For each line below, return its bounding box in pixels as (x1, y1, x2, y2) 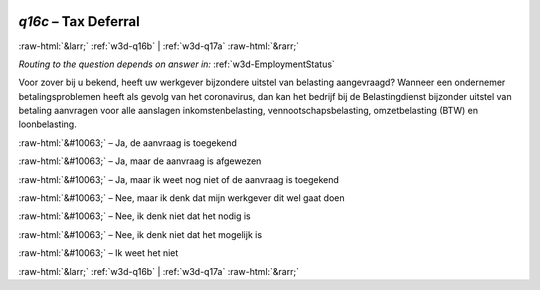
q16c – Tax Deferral (18, 13, 140, 30)
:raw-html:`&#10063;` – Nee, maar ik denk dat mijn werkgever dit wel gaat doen (18, 192, 345, 204)
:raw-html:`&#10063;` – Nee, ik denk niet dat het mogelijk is (18, 228, 263, 240)
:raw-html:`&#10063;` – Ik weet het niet (18, 247, 179, 259)
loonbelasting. (18, 118, 77, 130)
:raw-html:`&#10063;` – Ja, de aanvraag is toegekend (18, 136, 237, 149)
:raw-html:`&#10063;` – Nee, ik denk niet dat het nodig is (18, 210, 251, 222)
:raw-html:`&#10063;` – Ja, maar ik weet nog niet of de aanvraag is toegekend (18, 173, 340, 185)
